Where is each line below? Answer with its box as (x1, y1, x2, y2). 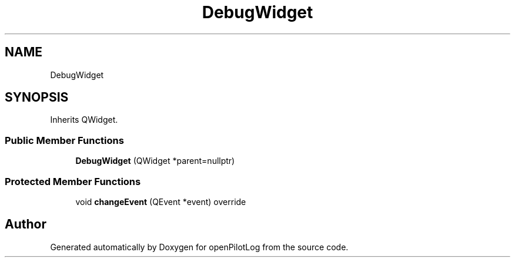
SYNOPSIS (5, 90, 69, 105)
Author (5, 217, 46, 232)
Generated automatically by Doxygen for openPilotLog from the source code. (50, 241, 349, 252)
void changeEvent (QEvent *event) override (75, 196, 246, 207)
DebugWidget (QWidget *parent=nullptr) (75, 156, 235, 166)
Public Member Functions (5, 134, 124, 146)
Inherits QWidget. (50, 115, 118, 125)
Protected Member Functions (5, 175, 141, 187)
